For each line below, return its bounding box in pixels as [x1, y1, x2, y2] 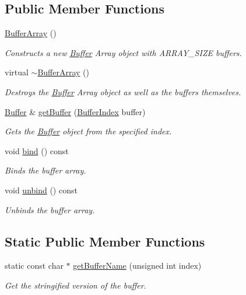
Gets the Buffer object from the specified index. [5, 125, 172, 137]
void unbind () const [5, 183, 78, 196]
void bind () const [5, 144, 69, 157]
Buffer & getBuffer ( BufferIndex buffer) [5, 105, 146, 117]
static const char [5, 259, 64, 272]
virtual [5, 66, 29, 78]
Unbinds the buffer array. [5, 203, 95, 216]
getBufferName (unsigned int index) [73, 259, 202, 272]
